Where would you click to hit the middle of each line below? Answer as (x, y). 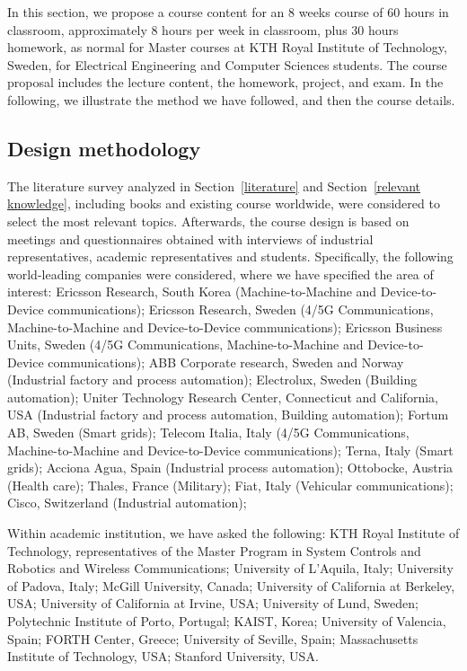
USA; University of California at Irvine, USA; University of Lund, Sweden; (213, 603)
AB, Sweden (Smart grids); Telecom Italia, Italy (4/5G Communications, (208, 433)
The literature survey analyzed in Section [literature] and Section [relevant (214, 185)
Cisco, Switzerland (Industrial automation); (127, 503)
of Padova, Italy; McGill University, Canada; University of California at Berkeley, (231, 585)
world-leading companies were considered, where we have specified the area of (220, 274)
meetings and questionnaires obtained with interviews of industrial (190, 238)
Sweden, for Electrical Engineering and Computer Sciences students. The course (227, 64)
